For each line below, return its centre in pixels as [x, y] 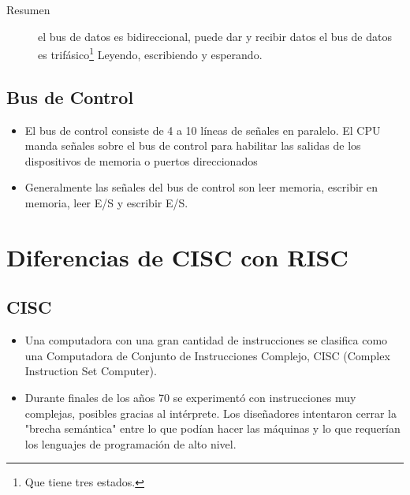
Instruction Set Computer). [91, 371]
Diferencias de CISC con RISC [177, 257]
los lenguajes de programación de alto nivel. [130, 443]
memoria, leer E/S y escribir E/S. [106, 203]
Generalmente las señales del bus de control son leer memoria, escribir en [201, 187]
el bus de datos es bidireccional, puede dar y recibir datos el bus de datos [215, 36]
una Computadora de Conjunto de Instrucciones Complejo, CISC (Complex [207, 355]
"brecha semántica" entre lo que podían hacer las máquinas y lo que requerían [212, 428]
